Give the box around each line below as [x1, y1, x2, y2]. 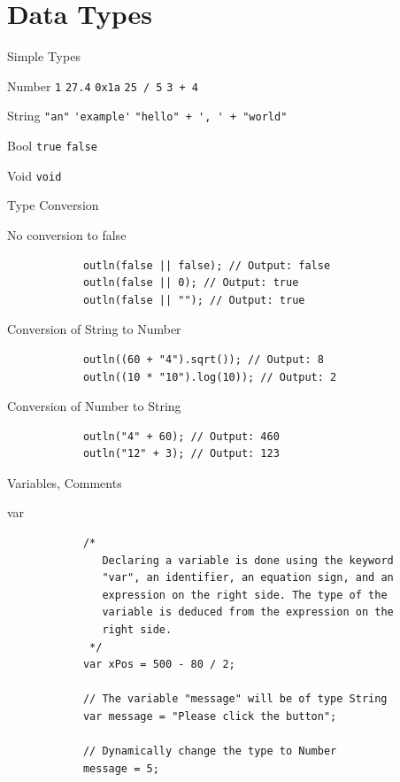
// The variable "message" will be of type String [82, 693, 388, 706]
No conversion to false [7, 225, 127, 244]
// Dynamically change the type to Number [82, 745, 337, 758]
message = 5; [82, 762, 159, 775]
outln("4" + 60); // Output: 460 [82, 430, 280, 443]
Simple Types [7, 47, 81, 66]
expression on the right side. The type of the [102, 588, 388, 601]
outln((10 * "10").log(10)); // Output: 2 [82, 370, 337, 383]
